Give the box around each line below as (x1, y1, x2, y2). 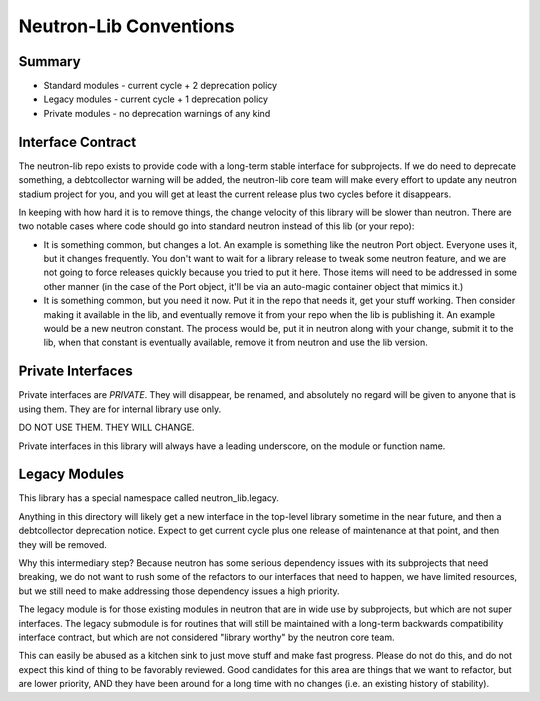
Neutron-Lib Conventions (18, 15, 235, 37)
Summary (18, 53, 81, 70)
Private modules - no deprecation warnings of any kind (43, 107, 271, 119)
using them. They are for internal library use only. (18, 403, 222, 415)
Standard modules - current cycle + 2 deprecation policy (43, 80, 278, 92)
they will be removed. (18, 538, 107, 550)
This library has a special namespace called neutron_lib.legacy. (18, 492, 280, 504)
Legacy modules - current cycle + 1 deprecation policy (43, 93, 269, 105)
